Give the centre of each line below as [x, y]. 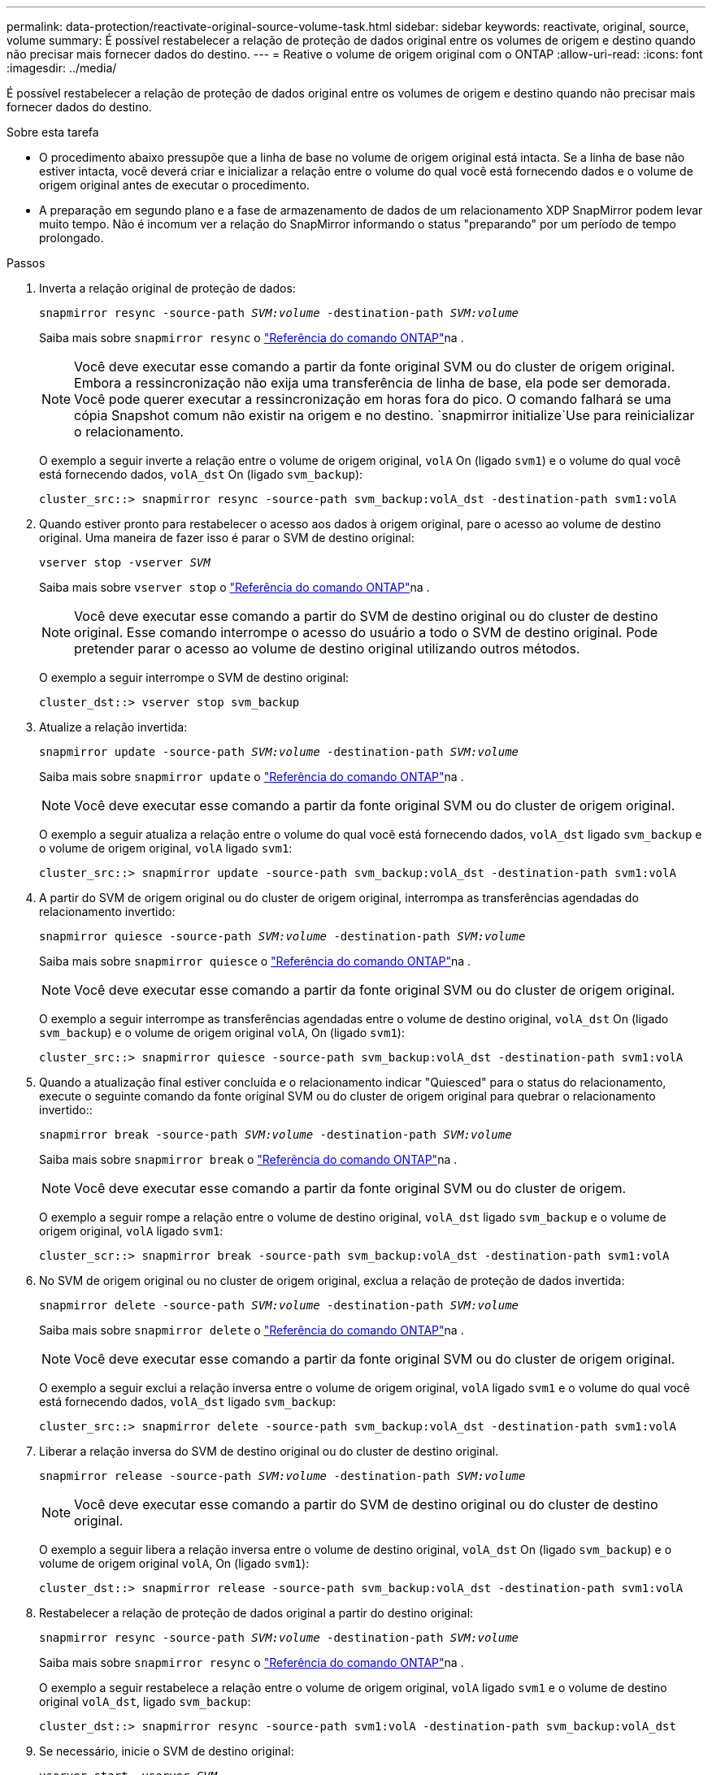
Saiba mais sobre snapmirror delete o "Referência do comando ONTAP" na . [252, 1330]
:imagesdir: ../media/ [62, 68]
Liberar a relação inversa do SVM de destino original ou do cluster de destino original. [269, 1451]
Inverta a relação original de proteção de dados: [167, 288]
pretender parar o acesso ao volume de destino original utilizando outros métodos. [327, 649]
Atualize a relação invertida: [113, 727]
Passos [26, 263]
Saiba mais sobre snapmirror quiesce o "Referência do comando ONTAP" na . [255, 961]
